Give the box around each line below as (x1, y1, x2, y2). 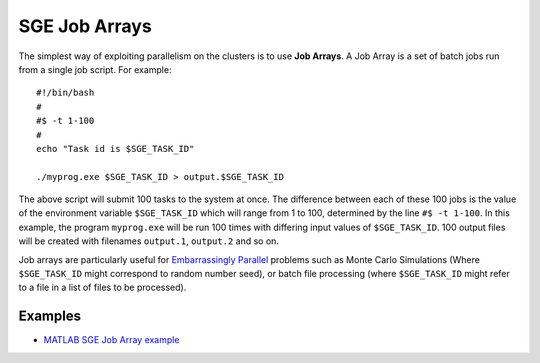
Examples (18, 308, 82, 325)
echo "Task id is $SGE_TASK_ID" (36, 143, 195, 154)
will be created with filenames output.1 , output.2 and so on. (18, 235, 280, 247)
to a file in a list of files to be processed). (18, 281, 187, 294)
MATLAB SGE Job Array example (43, 334, 180, 346)
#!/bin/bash (36, 87, 95, 99)
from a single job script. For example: (18, 63, 172, 75)
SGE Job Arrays (18, 15, 152, 37)
